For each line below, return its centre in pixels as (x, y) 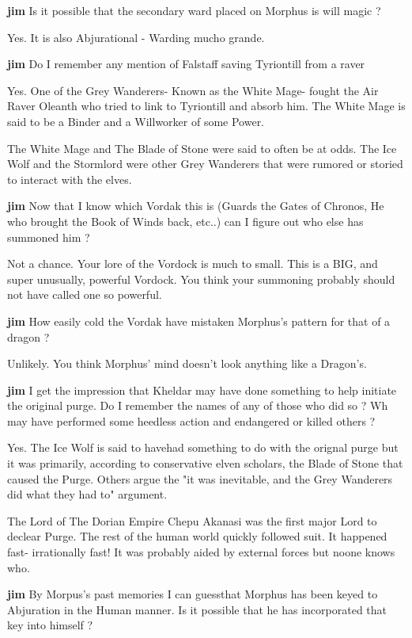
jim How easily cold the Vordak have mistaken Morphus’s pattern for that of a (199, 321)
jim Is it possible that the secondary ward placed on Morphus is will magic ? (194, 10)
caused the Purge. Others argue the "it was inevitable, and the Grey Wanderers (200, 478)
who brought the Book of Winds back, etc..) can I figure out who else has (185, 221)
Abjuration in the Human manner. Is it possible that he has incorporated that (197, 609)
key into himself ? (50, 625)
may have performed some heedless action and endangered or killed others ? (191, 420)
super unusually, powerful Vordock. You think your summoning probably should (201, 279)
